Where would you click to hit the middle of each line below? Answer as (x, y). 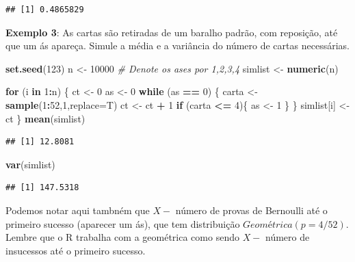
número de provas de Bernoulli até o (251, 210)
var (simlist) (30, 164)
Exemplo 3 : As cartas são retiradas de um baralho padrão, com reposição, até (172, 32)
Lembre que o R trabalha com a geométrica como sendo (122, 237)
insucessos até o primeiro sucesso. (76, 250)
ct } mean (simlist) (45, 118)
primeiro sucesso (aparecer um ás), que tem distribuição (123, 223)
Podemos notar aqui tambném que (78, 210)
